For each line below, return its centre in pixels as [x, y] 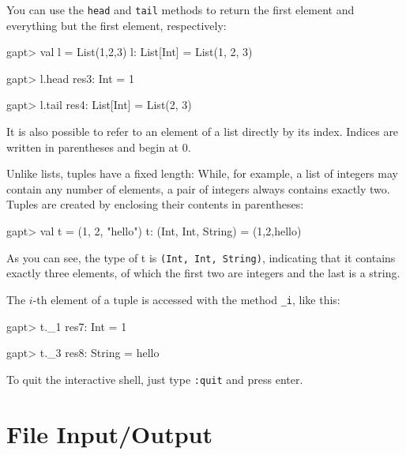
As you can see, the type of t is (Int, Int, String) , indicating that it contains [201, 257]
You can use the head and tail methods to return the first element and [180, 9]
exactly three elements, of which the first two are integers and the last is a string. [203, 273]
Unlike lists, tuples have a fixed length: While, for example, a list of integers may [202, 173]
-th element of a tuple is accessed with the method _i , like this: [186, 299]
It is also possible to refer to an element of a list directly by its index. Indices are [203, 132]
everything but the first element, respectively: [117, 25]
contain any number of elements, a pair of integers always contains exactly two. [198, 188]
